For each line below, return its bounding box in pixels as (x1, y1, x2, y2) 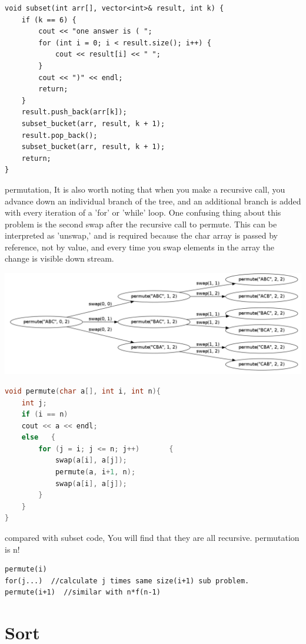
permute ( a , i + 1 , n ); (55, 468, 136, 477)
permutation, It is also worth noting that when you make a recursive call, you (5, 183, 285, 195)
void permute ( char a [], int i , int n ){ (5, 387, 161, 395)
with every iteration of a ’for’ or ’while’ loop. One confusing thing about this (5, 206, 281, 219)
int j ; (21, 398, 47, 407)
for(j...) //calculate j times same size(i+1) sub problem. (5, 576, 250, 585)
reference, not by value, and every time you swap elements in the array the (5, 240, 275, 253)
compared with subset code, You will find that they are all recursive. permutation (5, 531, 300, 544)
